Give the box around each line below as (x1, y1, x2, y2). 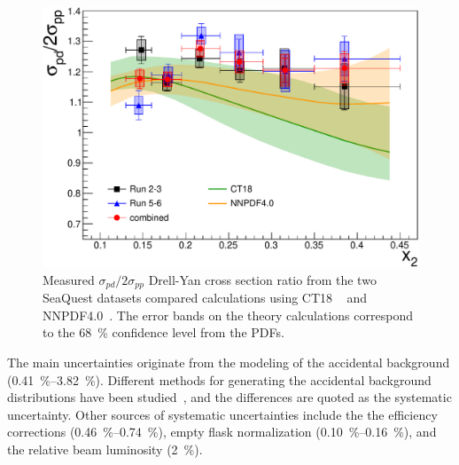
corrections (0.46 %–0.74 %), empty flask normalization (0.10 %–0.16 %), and (7, 422, 437, 441)
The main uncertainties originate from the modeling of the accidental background (7, 352, 450, 371)
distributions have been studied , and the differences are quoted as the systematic (7, 388, 452, 406)
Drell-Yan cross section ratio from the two (148, 270, 377, 288)
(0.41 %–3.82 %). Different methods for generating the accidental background (7, 370, 432, 389)
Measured (43, 270, 95, 288)
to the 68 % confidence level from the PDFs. (43, 323, 284, 342)
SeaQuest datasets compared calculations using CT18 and (43, 288, 367, 307)
